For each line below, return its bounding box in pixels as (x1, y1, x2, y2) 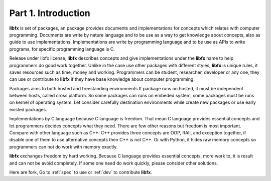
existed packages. (9, 106, 47, 112)
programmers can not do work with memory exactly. (9, 143, 118, 150)
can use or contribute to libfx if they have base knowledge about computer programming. (9, 76, 195, 82)
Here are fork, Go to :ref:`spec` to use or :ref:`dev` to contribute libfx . (9, 169, 153, 175)
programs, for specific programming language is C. (9, 46, 115, 52)
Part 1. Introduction (9, 8, 90, 19)
